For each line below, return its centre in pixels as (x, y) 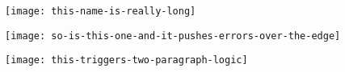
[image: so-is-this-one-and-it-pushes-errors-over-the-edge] (173, 36)
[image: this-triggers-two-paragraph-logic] (126, 60)
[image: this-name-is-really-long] (101, 11)
